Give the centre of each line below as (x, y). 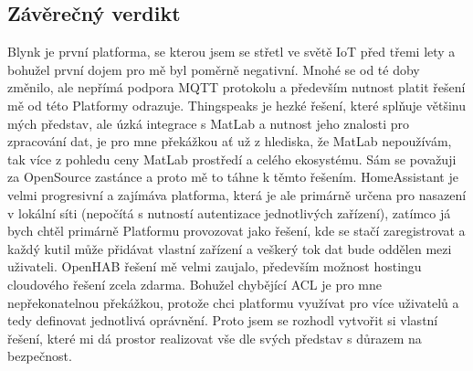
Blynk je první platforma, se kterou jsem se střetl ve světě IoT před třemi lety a (231, 52)
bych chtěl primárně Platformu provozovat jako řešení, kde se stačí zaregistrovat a (236, 231)
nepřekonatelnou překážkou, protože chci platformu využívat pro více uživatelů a (233, 302)
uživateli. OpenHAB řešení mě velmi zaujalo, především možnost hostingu (215, 266)
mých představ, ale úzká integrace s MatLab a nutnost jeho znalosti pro (209, 123)
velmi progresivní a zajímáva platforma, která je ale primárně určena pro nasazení (237, 194)
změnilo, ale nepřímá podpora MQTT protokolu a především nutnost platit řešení (236, 87)
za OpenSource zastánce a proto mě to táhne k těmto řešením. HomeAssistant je (233, 177)
